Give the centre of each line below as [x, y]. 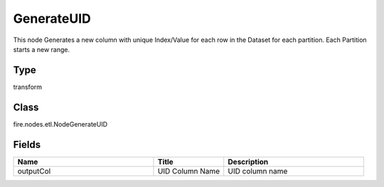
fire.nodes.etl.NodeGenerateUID [60, 124]
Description [248, 161]
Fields [27, 145]
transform [28, 87]
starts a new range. [42, 49]
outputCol [34, 171]
